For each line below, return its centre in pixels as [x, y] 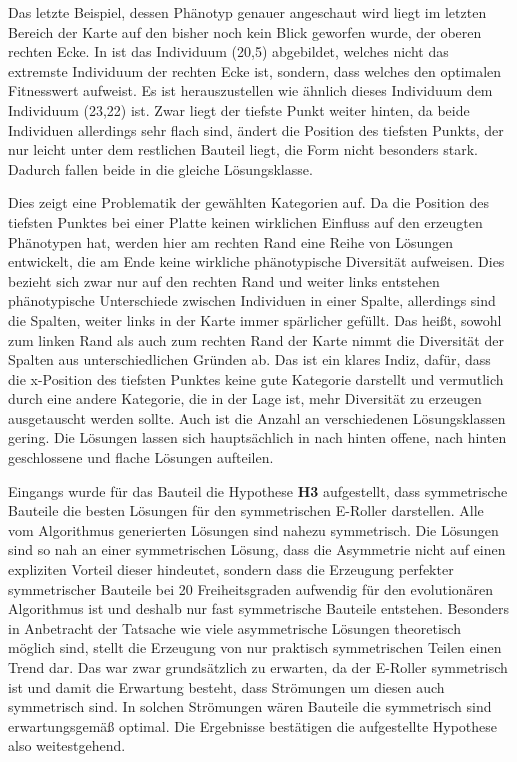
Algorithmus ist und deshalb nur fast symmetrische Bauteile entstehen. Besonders [258, 608]
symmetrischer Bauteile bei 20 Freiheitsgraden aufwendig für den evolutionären [251, 588]
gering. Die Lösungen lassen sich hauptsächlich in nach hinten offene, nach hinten [257, 437]
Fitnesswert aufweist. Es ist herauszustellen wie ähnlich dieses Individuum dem [250, 90]
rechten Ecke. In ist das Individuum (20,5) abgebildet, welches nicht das [228, 51]
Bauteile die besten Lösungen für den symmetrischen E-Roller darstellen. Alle [246, 510]
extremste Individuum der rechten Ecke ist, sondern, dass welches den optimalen [255, 70]
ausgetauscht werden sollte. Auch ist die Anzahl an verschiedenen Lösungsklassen [257, 417]
